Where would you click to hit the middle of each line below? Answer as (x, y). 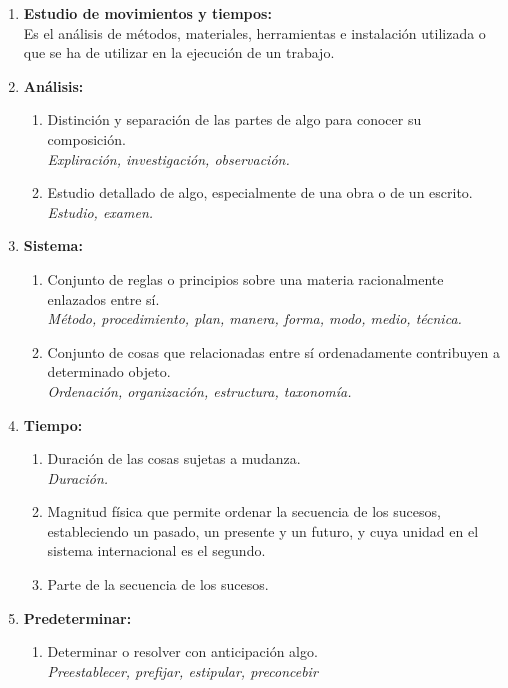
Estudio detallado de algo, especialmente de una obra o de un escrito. (260, 192)
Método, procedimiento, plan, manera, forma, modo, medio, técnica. (254, 318)
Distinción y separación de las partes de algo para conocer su (234, 119)
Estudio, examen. (100, 211)
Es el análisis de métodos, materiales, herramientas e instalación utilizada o (254, 32)
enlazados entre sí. (103, 298)
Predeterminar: (77, 617)
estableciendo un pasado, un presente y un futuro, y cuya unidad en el (263, 530)
